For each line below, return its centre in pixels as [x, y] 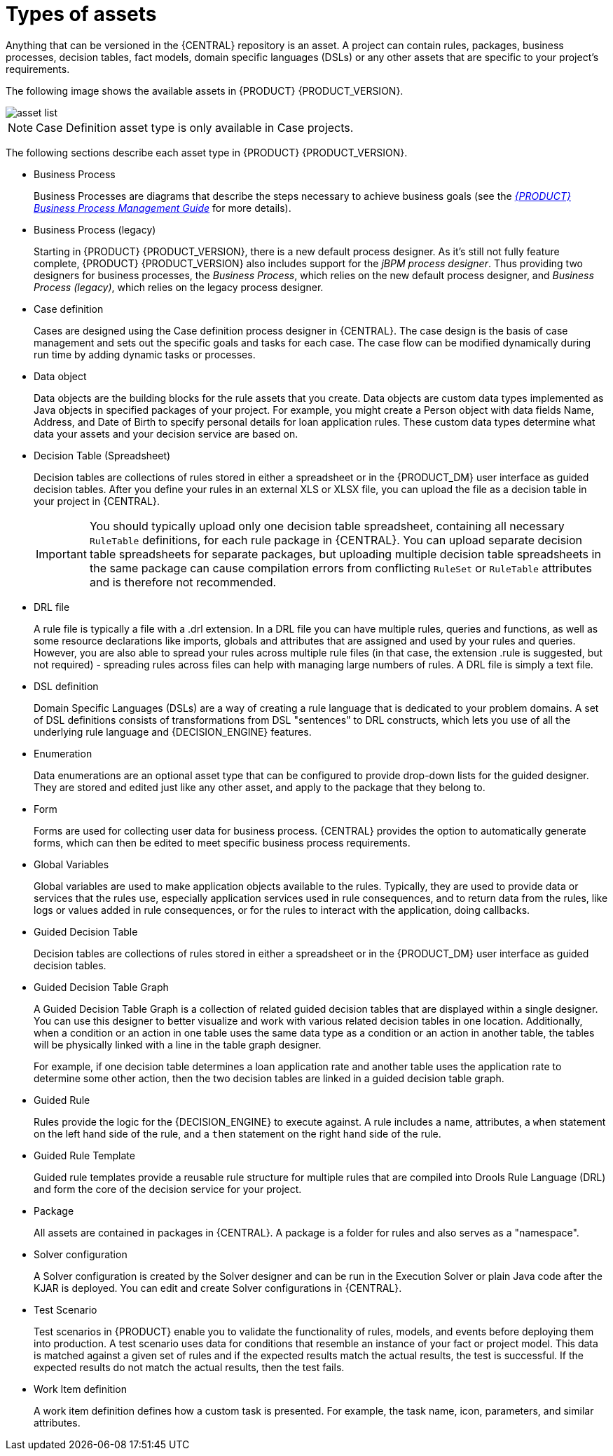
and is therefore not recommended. [183, 582]
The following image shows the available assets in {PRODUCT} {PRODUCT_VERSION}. [205, 90]
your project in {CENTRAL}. [97, 501]
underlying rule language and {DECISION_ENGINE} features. [173, 732]
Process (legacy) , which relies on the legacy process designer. [179, 287]
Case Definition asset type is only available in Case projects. [195, 127]
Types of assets [81, 14]
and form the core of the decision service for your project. [168, 1189]
